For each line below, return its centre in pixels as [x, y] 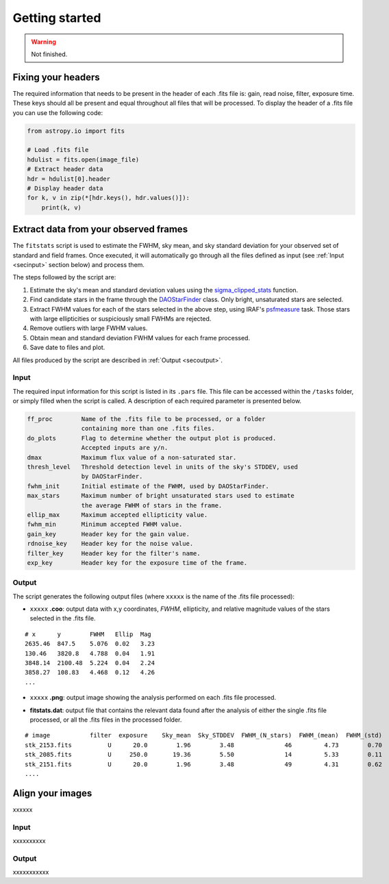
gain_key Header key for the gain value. [108, 534]
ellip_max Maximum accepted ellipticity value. [117, 515]
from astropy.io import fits [76, 131]
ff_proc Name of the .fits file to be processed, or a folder [146, 419]
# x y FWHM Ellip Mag [88, 634]
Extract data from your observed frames [100, 229]
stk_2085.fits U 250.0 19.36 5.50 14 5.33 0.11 [204, 755]
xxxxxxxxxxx [31, 872]
